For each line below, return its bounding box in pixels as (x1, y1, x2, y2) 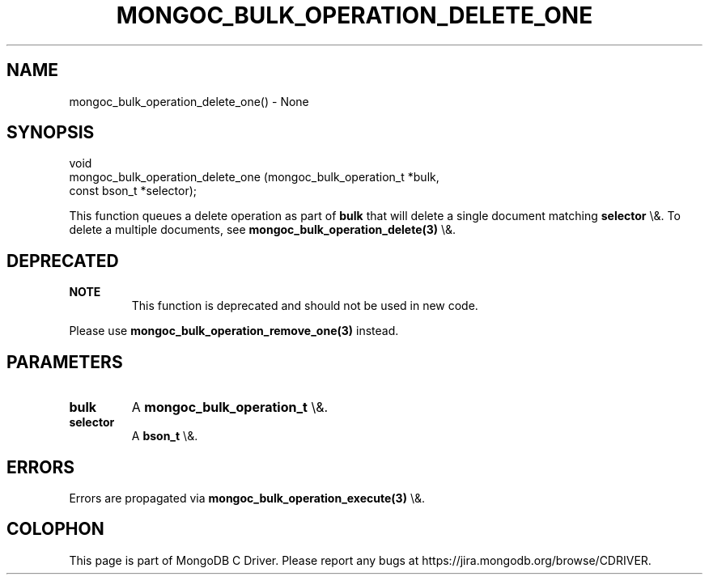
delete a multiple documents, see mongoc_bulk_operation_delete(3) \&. (69, 223, 456, 237)
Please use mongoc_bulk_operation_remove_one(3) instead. (69, 324, 399, 338)
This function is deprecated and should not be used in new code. (131, 299, 478, 313)
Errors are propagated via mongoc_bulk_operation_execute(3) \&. (69, 490, 425, 505)
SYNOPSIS (6, 122, 95, 143)
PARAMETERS (6, 351, 123, 372)
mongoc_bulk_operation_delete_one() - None (69, 94, 309, 108)
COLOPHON (6, 519, 104, 540)
